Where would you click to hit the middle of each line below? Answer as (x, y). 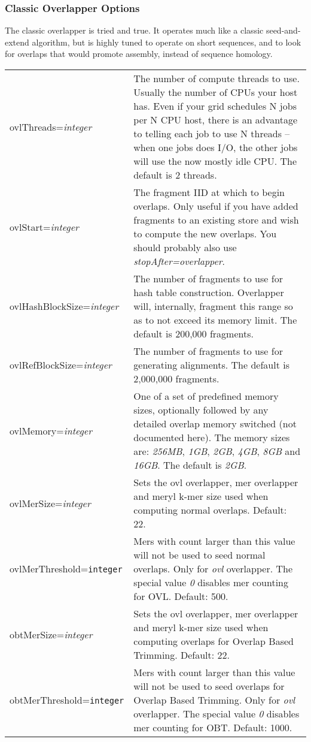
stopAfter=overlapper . (179, 261)
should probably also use (185, 247)
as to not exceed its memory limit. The (215, 320)
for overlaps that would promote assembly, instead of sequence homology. (139, 54)
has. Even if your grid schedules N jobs (215, 106)
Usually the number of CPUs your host (216, 92)
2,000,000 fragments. (176, 378)
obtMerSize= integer (51, 634)
